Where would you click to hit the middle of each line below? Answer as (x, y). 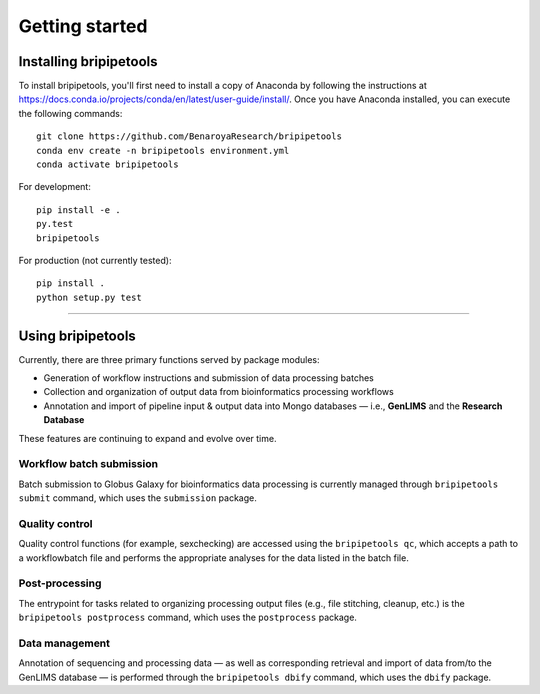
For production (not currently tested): (95, 260)
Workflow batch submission (88, 464)
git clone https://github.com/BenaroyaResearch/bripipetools (189, 136)
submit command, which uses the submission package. (137, 498)
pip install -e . (78, 209)
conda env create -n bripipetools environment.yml (163, 150)
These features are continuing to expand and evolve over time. (147, 438)
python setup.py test (89, 297)
